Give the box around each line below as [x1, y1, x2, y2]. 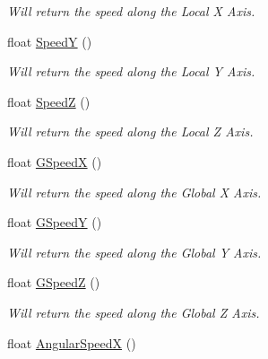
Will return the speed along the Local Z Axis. [7, 122, 254, 141]
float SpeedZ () [7, 92, 91, 110]
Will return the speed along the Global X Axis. [7, 182, 262, 201]
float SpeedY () [7, 31, 92, 50]
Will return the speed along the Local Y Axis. [7, 62, 255, 81]
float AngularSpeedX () [7, 333, 136, 352]
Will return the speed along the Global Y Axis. [7, 242, 262, 261]
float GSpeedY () [7, 213, 102, 232]
